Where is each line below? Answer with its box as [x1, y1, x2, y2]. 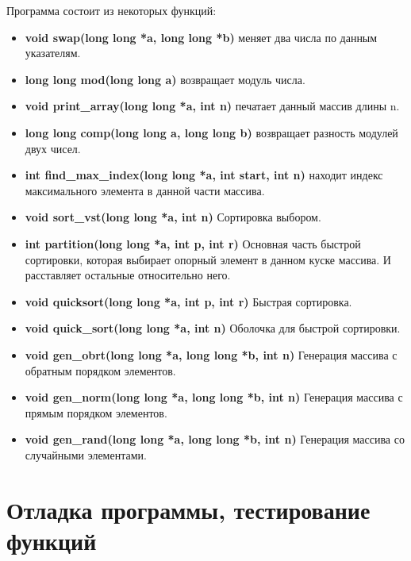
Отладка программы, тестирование [6, 493, 371, 525]
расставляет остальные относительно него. [25, 267, 231, 283]
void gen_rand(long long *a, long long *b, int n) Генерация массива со [25, 431, 405, 448]
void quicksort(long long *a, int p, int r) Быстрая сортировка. [25, 293, 352, 309]
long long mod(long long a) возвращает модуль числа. [25, 71, 305, 87]
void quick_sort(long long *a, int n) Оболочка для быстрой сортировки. [25, 320, 401, 336]
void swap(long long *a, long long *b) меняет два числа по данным [25, 29, 378, 45]
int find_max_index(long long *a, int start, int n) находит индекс [25, 167, 383, 183]
